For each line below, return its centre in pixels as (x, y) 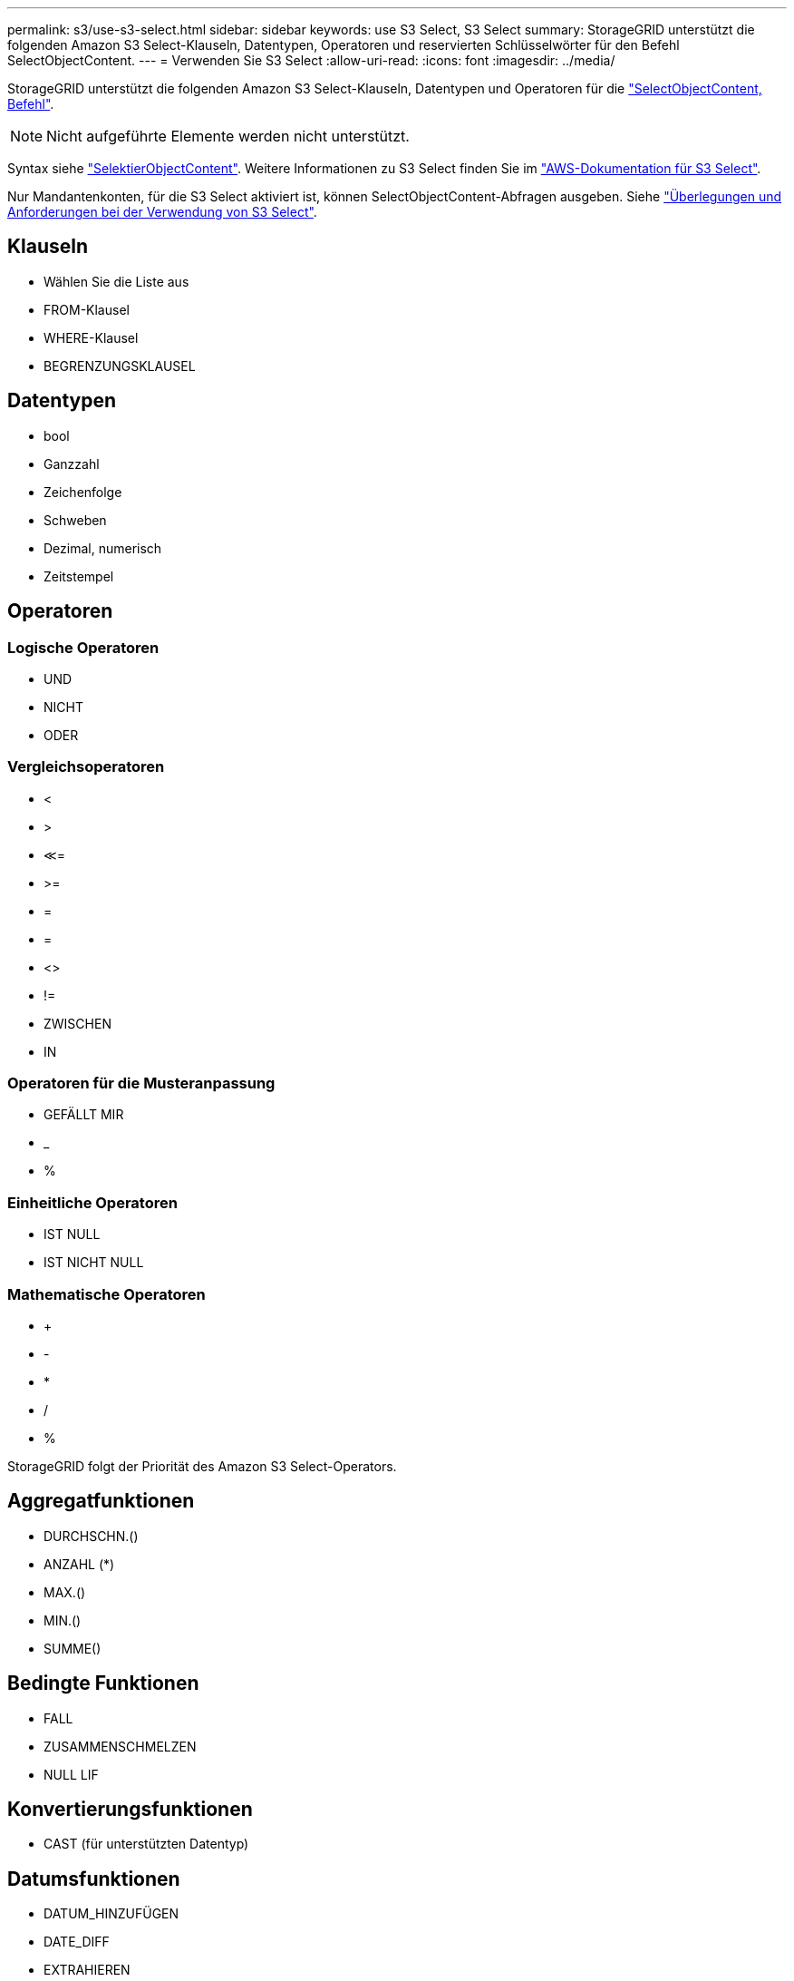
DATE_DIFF (77, 1942)
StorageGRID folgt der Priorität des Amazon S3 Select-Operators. (202, 1466)
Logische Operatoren (83, 647)
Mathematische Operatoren (107, 1294)
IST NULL (72, 1234)
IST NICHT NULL (94, 1263)
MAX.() (65, 1592)
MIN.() (63, 1620)
